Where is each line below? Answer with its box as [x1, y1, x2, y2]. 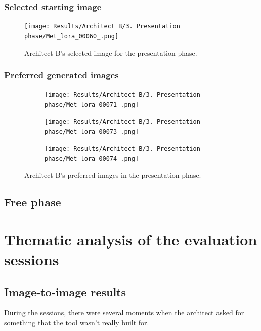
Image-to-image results [4, 283, 126, 299]
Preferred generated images [4, 69, 119, 81]
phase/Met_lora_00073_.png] [45, 128, 139, 136]
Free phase [4, 194, 61, 210]
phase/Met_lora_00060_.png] [24, 32, 119, 40]
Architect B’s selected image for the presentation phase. [24, 47, 197, 58]
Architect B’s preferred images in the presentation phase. [24, 170, 201, 180]
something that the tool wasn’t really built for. [4, 317, 149, 328]
